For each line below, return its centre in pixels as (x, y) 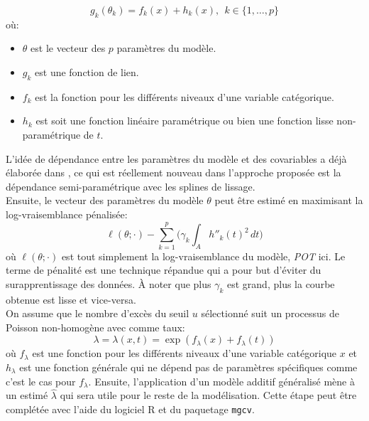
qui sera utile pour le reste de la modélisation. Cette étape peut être (208, 395)
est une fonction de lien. (87, 71)
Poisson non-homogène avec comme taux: (95, 327)
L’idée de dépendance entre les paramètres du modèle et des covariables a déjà (176, 158)
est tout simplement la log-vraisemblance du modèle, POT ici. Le (203, 256)
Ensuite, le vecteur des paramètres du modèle (105, 200)
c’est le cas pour (41, 381)
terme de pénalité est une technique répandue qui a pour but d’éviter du (164, 270)
